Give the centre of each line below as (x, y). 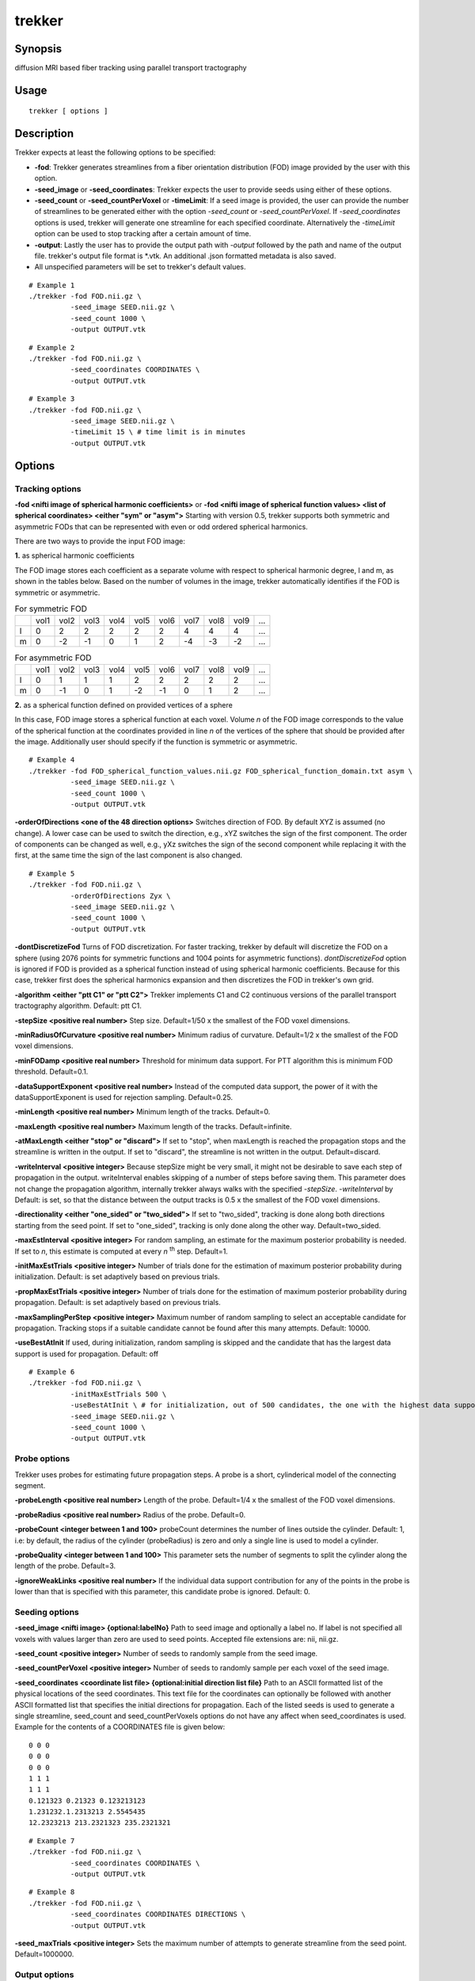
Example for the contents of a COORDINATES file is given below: (120, 1727)
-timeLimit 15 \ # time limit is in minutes (158, 432)
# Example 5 (52, 873)
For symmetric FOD (51, 609)
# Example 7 (52, 1841)
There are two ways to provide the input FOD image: (100, 541)
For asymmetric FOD (53, 658)
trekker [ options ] (68, 111)
